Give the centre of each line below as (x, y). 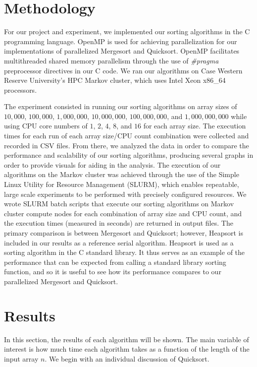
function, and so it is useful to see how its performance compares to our (113, 272)
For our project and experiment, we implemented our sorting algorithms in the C (127, 31)
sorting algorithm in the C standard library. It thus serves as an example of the (125, 252)
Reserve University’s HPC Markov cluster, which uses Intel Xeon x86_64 (115, 80)
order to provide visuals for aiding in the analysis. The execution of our (112, 164)
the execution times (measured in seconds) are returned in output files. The (119, 223)
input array (21, 358)
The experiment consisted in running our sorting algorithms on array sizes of (121, 106)
